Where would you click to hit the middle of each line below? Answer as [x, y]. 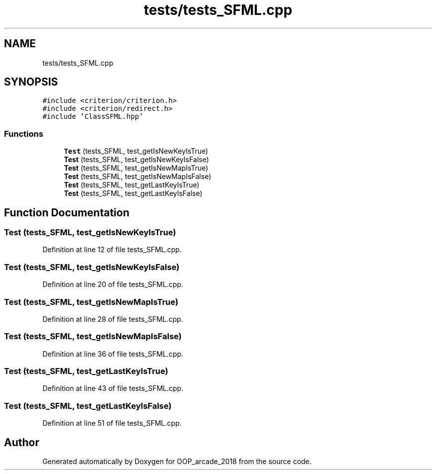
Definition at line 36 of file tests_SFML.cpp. [113, 354]
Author [22, 442]
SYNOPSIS [31, 82]
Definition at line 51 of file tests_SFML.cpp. [112, 423]
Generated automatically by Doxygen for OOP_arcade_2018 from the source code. [177, 461]
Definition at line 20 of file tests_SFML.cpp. [113, 284]
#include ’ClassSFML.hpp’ [93, 117]
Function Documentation [67, 212]
